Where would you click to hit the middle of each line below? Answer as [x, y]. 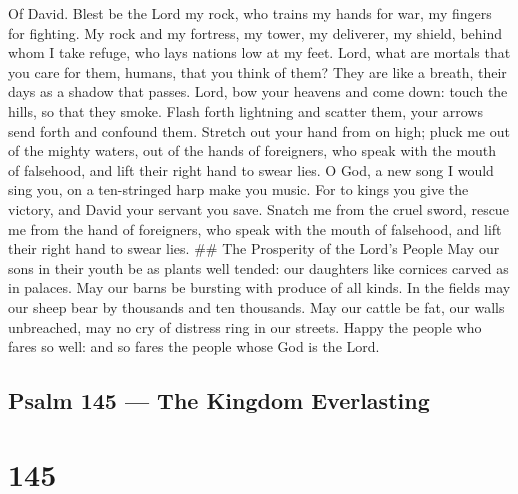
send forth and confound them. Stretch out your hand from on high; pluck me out [259, 130]
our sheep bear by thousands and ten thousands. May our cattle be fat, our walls [256, 306]
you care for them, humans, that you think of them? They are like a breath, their [257, 71]
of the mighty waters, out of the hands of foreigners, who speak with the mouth [252, 150]
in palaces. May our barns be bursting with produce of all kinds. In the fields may [259, 287]
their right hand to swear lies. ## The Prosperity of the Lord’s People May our [254, 248]
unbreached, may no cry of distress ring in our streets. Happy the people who [245, 326]
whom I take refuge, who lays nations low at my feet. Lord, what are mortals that [259, 52]
